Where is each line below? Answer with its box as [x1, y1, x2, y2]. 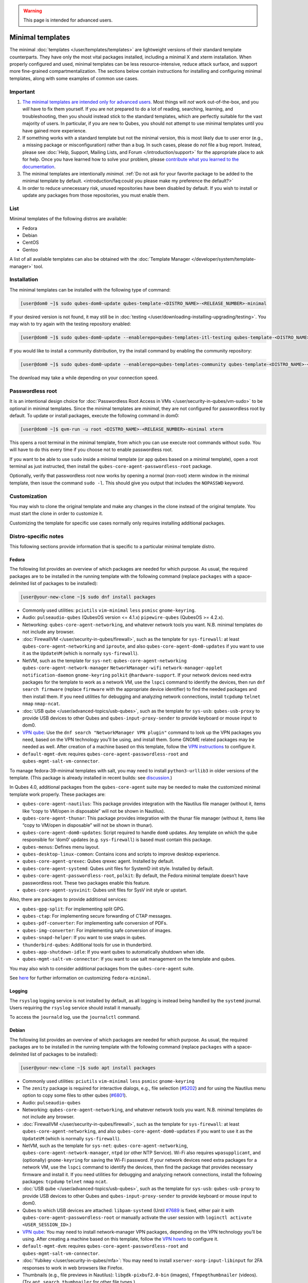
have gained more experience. [22, 127, 87, 133]
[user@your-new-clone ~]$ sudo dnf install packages [20, 594, 156, 600]
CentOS [22, 239, 39, 246]
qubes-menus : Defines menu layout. [22, 844, 100, 850]
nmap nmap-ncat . [22, 701, 61, 707]
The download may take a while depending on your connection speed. [9, 375, 159, 381]
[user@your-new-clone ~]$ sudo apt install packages [20, 1065, 156, 1071]
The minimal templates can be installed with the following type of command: [9, 286, 171, 293]
